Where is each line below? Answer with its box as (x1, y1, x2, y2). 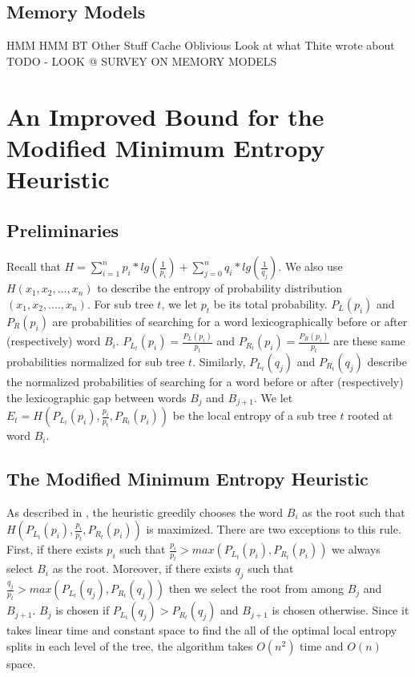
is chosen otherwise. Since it (272, 602, 409, 619)
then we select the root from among (168, 580, 344, 597)
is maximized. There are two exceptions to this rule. (146, 521, 401, 538)
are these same (333, 332, 405, 349)
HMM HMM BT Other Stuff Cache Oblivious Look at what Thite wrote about (6, 37, 395, 54)
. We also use (278, 258, 343, 275)
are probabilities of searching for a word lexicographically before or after (52, 312, 408, 329)
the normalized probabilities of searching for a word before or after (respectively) (6, 373, 404, 390)
